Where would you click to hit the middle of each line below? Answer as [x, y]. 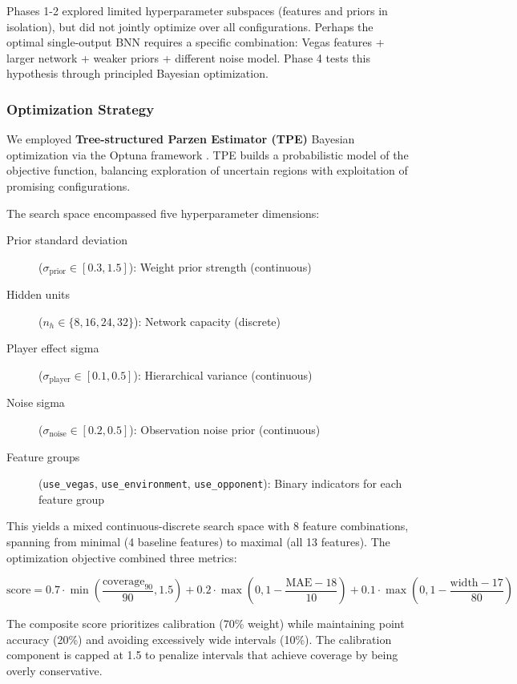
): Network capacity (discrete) [208, 321]
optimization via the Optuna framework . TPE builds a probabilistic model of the [208, 154]
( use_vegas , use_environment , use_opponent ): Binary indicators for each [220, 483]
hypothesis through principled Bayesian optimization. [137, 73]
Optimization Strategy [81, 109]
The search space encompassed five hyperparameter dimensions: [163, 213]
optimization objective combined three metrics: [122, 557]
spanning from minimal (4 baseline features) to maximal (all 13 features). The [198, 542]
